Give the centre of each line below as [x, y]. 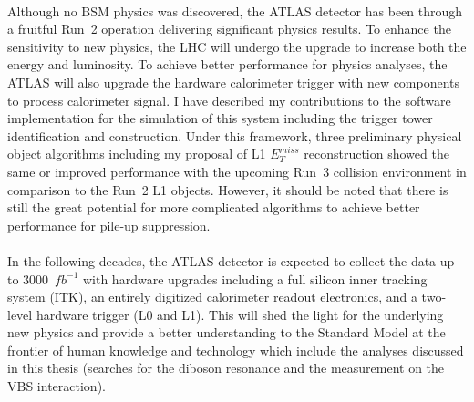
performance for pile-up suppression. [109, 225]
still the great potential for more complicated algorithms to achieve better [214, 207]
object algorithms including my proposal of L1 [137, 154]
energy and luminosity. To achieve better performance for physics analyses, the [227, 64]
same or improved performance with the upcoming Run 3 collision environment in [237, 171]
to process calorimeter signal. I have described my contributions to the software [229, 100]
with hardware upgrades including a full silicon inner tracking [255, 278]
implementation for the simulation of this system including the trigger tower [220, 118]
